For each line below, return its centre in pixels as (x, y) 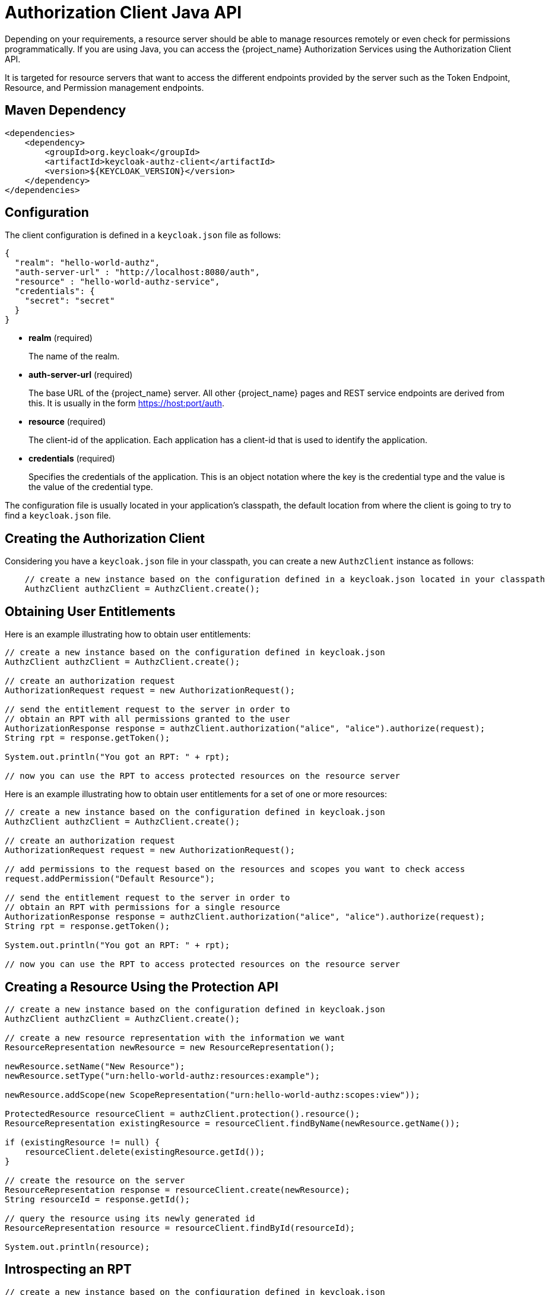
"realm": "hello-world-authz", (87, 263)
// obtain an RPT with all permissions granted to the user (147, 719)
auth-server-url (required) (81, 375)
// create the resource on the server (95, 1180)
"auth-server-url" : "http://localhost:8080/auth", (137, 272)
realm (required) (61, 338)
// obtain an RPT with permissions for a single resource (142, 907)
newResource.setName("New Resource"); (95, 1066)
